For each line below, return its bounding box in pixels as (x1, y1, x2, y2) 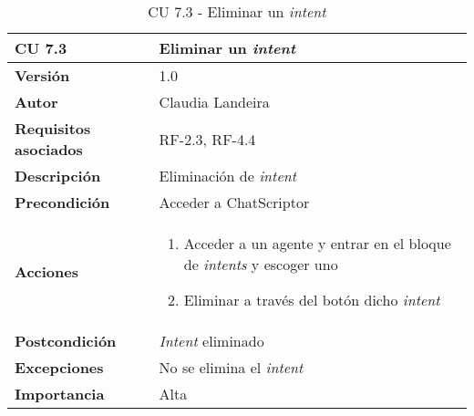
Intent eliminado (159, 330, 264, 351)
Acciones (15, 261, 78, 282)
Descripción (15, 165, 101, 186)
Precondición (15, 192, 110, 213)
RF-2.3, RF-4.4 (159, 128, 256, 150)
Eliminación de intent (159, 165, 297, 186)
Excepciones (15, 357, 104, 378)
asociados (15, 139, 83, 160)
